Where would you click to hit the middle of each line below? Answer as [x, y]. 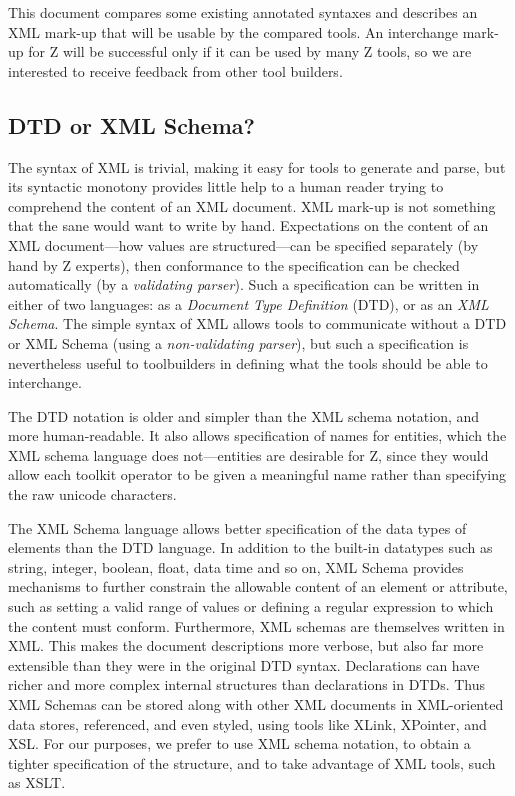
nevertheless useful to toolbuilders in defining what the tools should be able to [248, 362]
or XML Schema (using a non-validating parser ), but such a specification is [238, 342]
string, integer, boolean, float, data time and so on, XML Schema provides [236, 566]
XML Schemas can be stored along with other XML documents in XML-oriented [256, 704]
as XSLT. [37, 782]
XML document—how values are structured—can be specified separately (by [243, 244]
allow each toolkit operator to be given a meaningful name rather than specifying [257, 474]
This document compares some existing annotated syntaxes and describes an [243, 12]
